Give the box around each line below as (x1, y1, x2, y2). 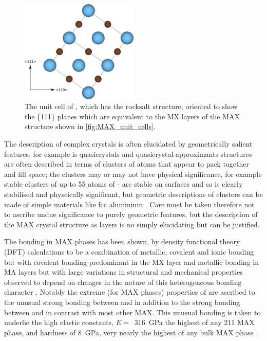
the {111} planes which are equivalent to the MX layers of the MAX (25, 111, 240, 121)
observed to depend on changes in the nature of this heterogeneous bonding (4, 276, 242, 287)
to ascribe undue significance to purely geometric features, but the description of (4, 209, 258, 220)
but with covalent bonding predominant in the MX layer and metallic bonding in (4, 256, 259, 267)
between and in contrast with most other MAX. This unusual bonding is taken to (4, 307, 261, 317)
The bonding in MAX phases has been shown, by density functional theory (4, 236, 240, 247)
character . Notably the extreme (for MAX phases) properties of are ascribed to (4, 286, 255, 297)
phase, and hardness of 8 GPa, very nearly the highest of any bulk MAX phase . (4, 327, 258, 337)
